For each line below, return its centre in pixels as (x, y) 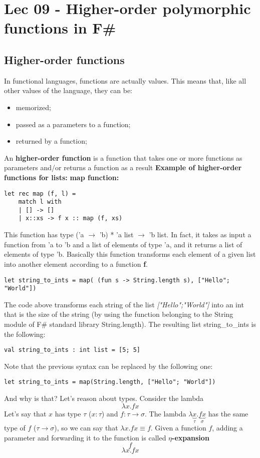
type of (15, 428)
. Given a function (178, 428)
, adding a (227, 428)
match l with (40, 202)
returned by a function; (51, 141)
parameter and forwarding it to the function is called (85, 437)
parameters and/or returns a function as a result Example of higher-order (123, 167)
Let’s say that (25, 413)
